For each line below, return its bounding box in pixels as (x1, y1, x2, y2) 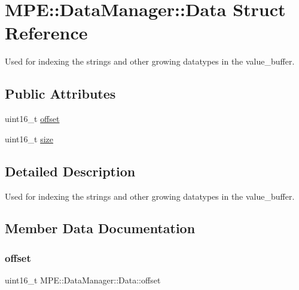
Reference (5, 20, 88, 45)
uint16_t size (5, 132, 53, 145)
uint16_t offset (5, 112, 60, 125)
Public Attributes (5, 84, 116, 103)
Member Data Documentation (5, 219, 196, 237)
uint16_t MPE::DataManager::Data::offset (5, 274, 161, 286)
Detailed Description (5, 161, 136, 180)
